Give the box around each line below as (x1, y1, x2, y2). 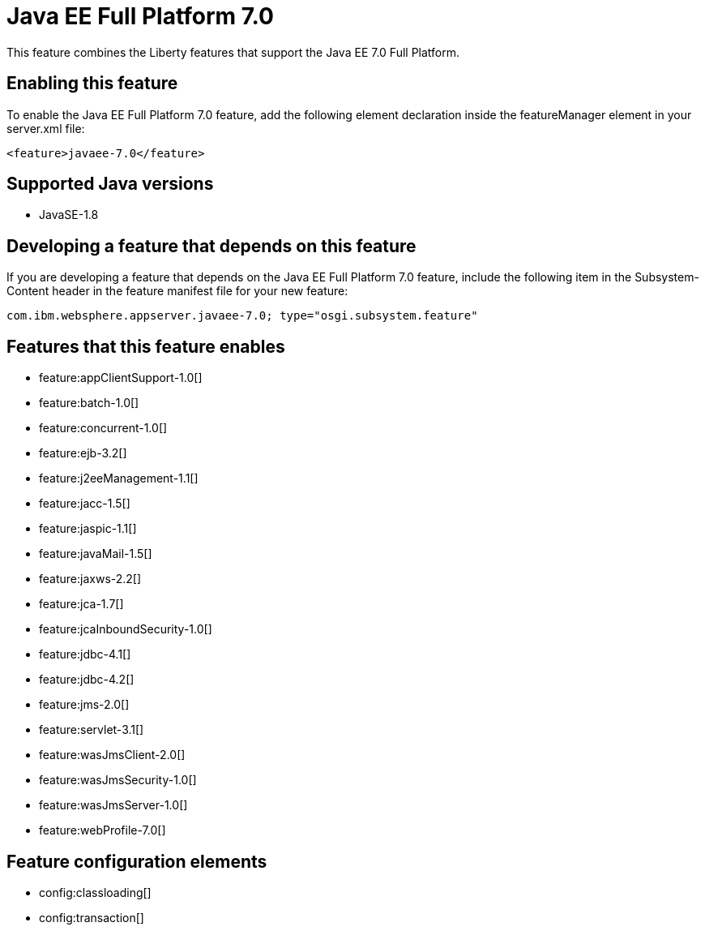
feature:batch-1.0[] (39, 396, 139, 410)
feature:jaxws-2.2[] (39, 572, 142, 586)
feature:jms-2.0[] (39, 697, 130, 712)
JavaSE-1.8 (39, 208, 99, 222)
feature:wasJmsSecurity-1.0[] (39, 773, 197, 787)
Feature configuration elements (6, 851, 267, 872)
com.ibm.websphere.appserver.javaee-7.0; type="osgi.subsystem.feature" (6, 309, 478, 323)
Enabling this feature (6, 73, 178, 94)
